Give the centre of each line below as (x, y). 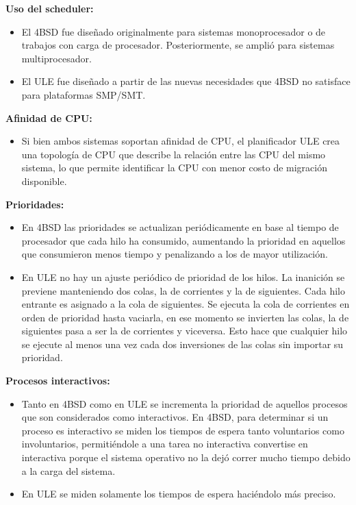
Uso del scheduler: (50, 8)
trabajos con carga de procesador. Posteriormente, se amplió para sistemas (178, 45)
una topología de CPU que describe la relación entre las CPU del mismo (174, 154)
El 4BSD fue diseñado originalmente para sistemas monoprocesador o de (174, 31)
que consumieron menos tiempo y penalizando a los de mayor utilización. (175, 254)
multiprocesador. (56, 58)
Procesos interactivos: (58, 381)
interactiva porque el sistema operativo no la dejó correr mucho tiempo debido (186, 457)
